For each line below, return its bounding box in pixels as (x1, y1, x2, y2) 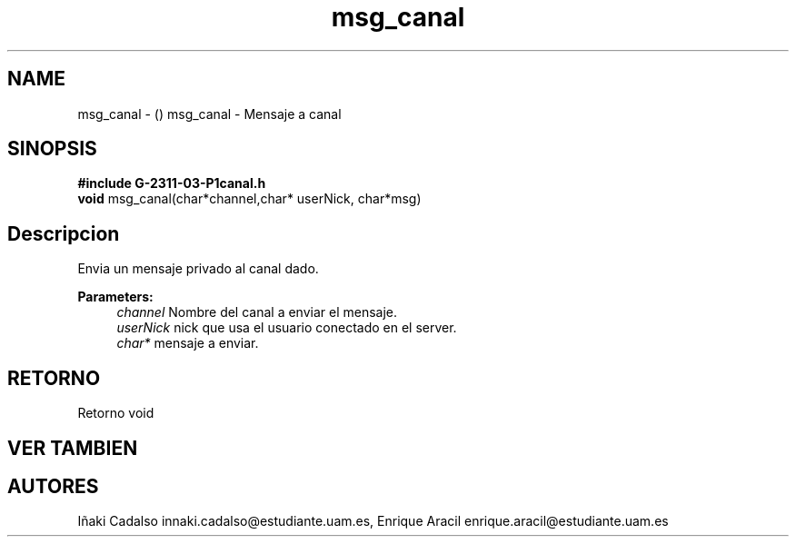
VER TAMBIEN (7, 436, 138, 460)
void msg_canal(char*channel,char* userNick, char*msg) (77, 191, 422, 207)
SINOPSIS (7, 137, 97, 161)
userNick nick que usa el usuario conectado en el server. (116, 320, 457, 336)
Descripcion (7, 222, 120, 245)
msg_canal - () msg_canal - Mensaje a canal (77, 105, 342, 122)
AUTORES (7, 474, 99, 498)
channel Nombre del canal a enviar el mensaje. (116, 304, 398, 321)
